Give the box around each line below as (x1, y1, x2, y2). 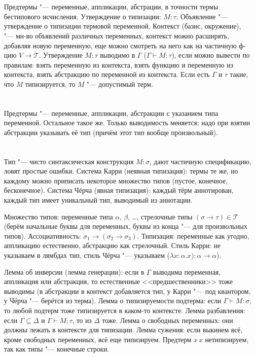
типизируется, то (25, 78, 75, 89)
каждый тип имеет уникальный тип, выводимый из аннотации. (4, 195, 193, 205)
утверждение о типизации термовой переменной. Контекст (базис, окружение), (4, 21, 241, 31)
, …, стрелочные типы (128, 211, 193, 221)
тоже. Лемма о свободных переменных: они (102, 315, 233, 325)
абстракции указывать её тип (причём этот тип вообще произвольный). (4, 127, 218, 137)
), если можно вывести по (171, 50, 250, 60)
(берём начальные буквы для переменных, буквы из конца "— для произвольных (4, 221, 248, 231)
